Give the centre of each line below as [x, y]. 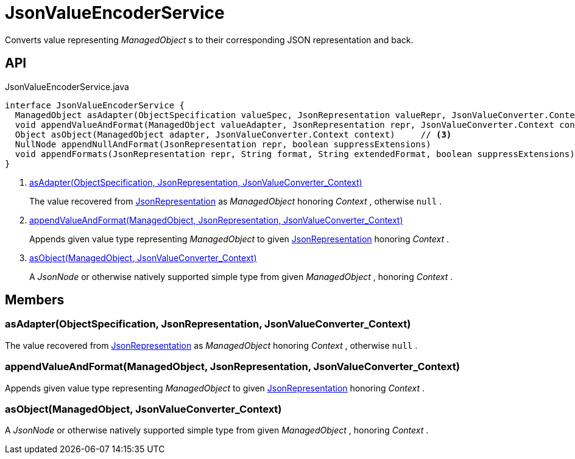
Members [35, 300]
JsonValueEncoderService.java [67, 86]
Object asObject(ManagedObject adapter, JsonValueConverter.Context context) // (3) [233, 134]
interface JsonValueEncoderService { [95, 105]
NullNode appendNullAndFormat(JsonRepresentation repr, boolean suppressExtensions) [223, 144]
